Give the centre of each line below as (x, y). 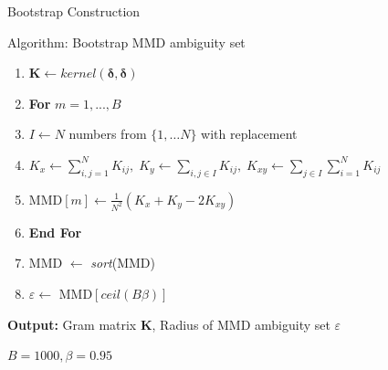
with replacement (249, 134)
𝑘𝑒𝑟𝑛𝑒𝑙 (79, 74)
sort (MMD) (123, 263)
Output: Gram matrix (72, 324)
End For (55, 232)
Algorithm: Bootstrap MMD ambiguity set (126, 42)
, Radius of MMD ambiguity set (241, 324)
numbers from (108, 134)
